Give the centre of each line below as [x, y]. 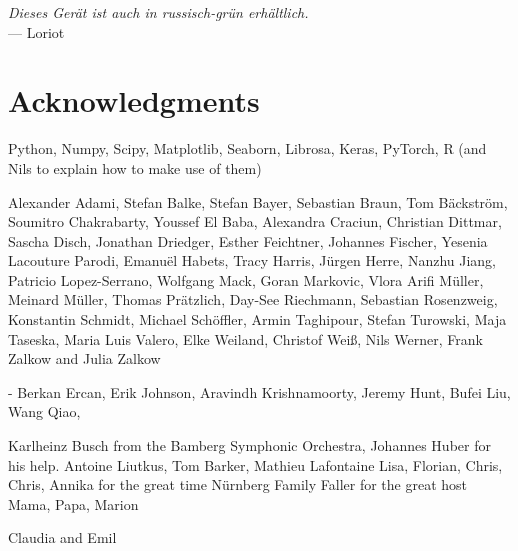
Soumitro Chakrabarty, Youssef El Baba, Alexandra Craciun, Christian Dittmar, [255, 221]
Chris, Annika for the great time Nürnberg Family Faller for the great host [238, 484]
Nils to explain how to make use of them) [135, 167]
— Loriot [36, 31]
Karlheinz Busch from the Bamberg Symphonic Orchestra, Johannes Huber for [249, 445]
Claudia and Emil [62, 537]
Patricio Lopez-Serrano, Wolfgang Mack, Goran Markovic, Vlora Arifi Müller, [246, 279]
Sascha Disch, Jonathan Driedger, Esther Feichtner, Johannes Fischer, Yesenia [248, 240]
